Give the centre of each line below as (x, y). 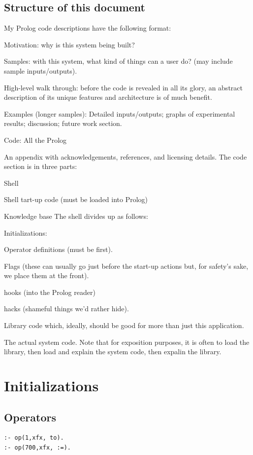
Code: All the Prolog (35, 140)
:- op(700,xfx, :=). (38, 448)
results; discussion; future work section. (63, 123)
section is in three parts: (41, 166)
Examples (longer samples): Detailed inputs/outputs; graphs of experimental (120, 113)
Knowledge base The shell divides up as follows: (76, 216)
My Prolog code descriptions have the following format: (88, 28)
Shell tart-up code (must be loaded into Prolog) (76, 199)
